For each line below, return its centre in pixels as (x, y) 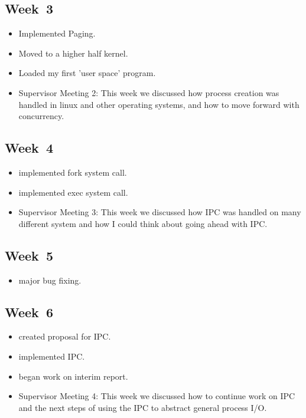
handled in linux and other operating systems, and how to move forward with (159, 104)
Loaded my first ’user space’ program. (87, 73)
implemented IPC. (52, 356)
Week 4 (29, 148)
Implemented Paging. (57, 33)
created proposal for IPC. (65, 336)
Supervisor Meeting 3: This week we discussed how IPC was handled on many (160, 212)
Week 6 (29, 312)
